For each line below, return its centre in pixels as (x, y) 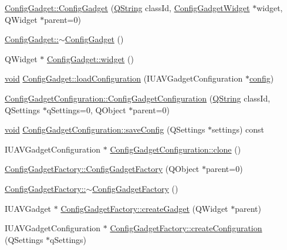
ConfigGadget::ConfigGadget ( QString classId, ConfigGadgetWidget (127, 8)
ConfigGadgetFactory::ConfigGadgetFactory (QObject (102, 169)
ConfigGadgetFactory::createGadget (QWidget (144, 208)
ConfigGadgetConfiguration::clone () (175, 149)
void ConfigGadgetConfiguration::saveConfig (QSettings (105, 129)
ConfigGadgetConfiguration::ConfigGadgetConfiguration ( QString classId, (138, 98)
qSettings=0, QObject (86, 109)
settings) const (238, 129)
